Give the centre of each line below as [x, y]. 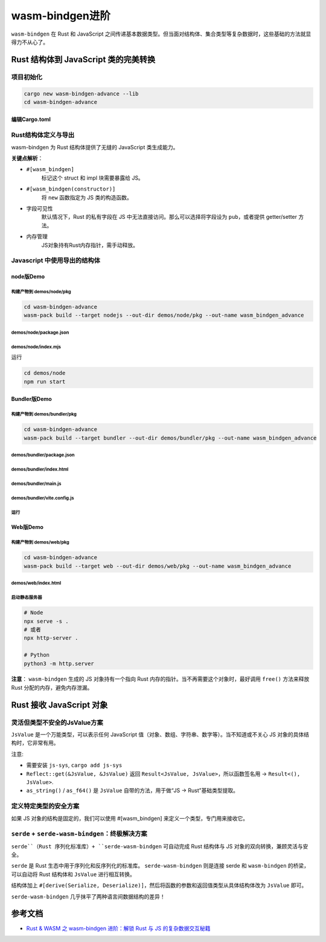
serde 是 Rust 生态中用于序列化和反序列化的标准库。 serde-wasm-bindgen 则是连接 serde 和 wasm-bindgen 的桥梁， [160, 866]
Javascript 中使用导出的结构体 [56, 261]
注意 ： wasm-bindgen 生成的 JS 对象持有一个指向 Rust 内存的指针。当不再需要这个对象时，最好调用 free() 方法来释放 [160, 679]
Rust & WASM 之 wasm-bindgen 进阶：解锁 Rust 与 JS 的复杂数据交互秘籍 [118, 928]
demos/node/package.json [40, 333]
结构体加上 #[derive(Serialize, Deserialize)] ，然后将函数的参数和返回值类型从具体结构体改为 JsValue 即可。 [159, 885]
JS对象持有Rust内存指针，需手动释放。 [90, 245]
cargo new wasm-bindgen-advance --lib [81, 93]
